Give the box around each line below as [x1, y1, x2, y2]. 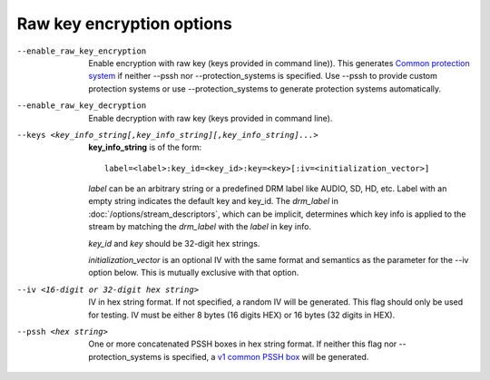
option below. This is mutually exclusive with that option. [88, 268, 299, 278]
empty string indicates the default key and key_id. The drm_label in [88, 196, 339, 207]
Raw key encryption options [16, 14, 233, 34]
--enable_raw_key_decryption [16, 101, 147, 111]
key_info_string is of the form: [88, 141, 202, 153]
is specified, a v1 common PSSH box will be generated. [163, 351, 369, 362]
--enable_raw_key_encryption [16, 45, 147, 56]
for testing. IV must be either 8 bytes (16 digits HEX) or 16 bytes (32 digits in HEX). [88, 309, 396, 320]
